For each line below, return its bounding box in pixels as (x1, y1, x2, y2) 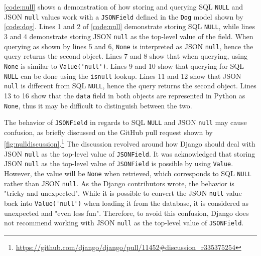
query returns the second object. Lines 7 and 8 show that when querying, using (4, 51, 247, 61)
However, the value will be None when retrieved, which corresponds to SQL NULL (4, 168, 251, 178)
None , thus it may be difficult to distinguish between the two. (4, 100, 192, 110)
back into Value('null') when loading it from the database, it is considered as (4, 197, 249, 208)
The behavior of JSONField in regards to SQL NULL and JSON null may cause (4, 117, 247, 127)
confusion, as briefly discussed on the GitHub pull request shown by (4, 126, 213, 137)
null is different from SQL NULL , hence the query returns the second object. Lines (4, 80, 256, 91)
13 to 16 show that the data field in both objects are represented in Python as (4, 90, 245, 100)
